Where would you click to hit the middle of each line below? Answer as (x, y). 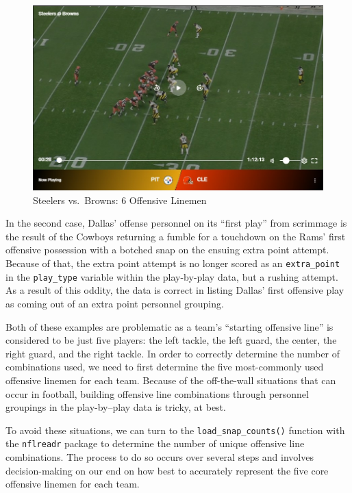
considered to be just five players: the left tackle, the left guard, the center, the (171, 340)
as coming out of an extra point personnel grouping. (115, 303)
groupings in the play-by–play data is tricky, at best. (116, 407)
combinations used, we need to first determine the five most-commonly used (165, 367)
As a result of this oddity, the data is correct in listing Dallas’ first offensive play (175, 290)
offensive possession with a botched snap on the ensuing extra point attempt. (167, 250)
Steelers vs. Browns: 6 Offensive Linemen (120, 200)
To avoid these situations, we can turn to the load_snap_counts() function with (175, 430)
